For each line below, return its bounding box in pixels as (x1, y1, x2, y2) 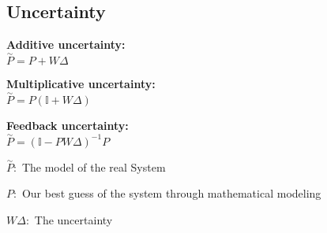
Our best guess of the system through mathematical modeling (21, 185, 321, 202)
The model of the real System (21, 158, 166, 175)
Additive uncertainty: (6, 36, 126, 53)
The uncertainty (34, 212, 113, 228)
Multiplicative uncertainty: (6, 76, 156, 92)
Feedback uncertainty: (6, 116, 129, 133)
